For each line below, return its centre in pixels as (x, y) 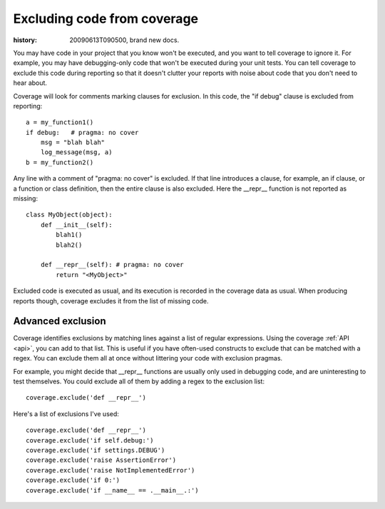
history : (25, 40)
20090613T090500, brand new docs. (124, 40)
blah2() (69, 245)
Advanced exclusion (60, 321)
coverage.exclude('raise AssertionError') (101, 460)
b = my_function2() (60, 162)
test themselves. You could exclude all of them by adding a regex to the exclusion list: (139, 381)
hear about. (30, 83)
